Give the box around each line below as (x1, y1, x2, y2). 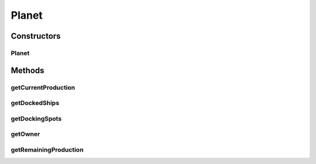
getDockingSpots (11, 114, 62, 122)
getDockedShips (11, 99, 60, 107)
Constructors (11, 31, 61, 41)
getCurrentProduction (11, 83, 75, 91)
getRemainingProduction (11, 145, 84, 153)
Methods (11, 65, 44, 76)
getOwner (11, 130, 40, 138)
